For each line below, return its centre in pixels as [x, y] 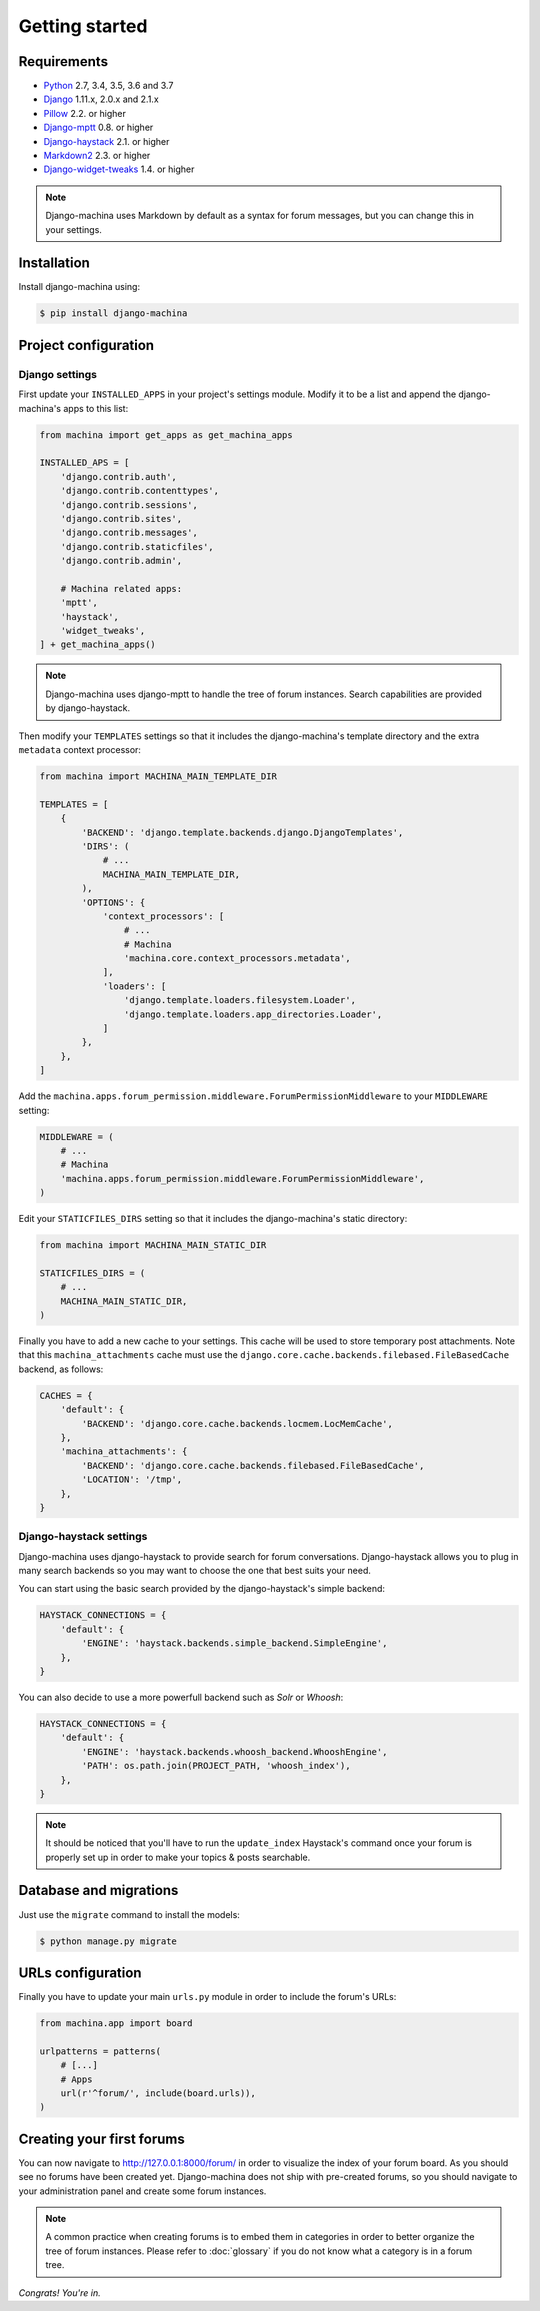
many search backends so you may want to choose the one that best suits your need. [195, 1571]
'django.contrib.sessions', [129, 504]
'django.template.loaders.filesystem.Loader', [240, 1000]
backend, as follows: [61, 1369]
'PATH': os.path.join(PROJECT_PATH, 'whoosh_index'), [216, 1766]
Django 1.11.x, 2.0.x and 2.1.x [101, 99]
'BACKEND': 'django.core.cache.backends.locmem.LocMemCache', [237, 1423]
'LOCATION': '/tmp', [132, 1479]
